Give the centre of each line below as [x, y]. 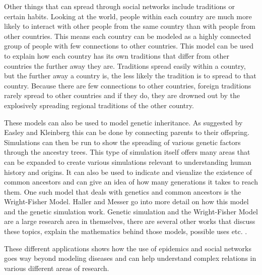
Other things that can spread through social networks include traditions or [119, 6]
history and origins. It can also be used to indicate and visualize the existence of [128, 172]
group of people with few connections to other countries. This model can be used [129, 46]
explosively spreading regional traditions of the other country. [99, 105]
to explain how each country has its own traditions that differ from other [117, 55]
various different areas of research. [57, 268]
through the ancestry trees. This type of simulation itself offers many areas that [127, 152]
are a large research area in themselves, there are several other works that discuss [130, 221]
